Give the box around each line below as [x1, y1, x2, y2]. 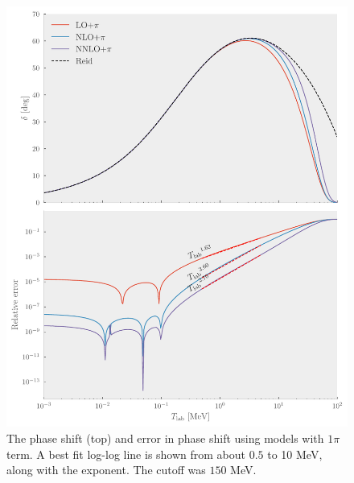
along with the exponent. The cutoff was [6, 461, 206, 478]
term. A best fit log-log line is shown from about [6, 445, 246, 462]
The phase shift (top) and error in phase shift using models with [6, 430, 324, 447]
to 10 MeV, [267, 445, 323, 462]
